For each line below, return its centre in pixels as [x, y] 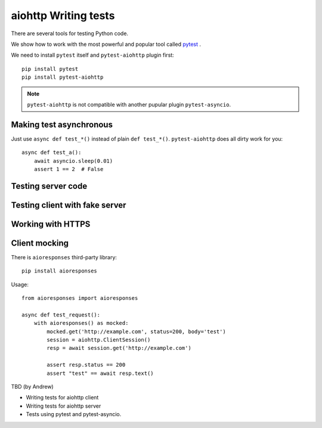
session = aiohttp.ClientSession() [99, 340]
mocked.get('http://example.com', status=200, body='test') [136, 331]
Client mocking [40, 243]
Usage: [20, 284]
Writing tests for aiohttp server [64, 406]
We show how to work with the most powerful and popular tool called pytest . [106, 44]
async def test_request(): [61, 315]
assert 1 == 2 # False [69, 169]
